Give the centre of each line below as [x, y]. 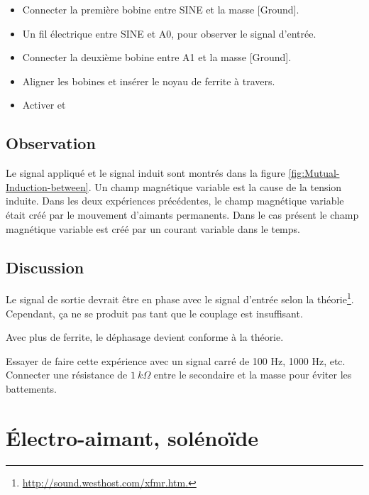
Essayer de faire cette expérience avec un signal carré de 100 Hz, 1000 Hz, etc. [176, 360]
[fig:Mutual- [314, 173]
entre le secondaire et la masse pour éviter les [253, 375]
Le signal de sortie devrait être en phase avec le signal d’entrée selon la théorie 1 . [180, 298]
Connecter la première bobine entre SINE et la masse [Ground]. [161, 9]
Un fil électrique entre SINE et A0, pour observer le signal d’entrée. [169, 33]
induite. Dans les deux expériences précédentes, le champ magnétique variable [175, 201]
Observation [51, 143]
